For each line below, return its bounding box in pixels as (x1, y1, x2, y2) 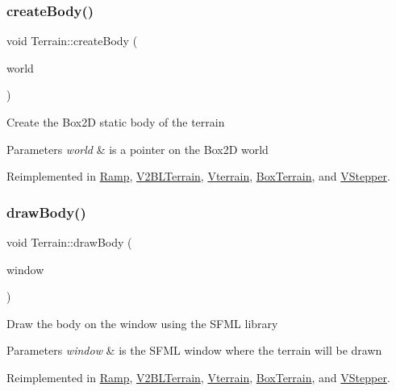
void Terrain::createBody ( (6, 32, 138, 49)
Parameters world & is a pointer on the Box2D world (6, 140, 269, 157)
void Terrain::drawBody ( (6, 234, 132, 250)
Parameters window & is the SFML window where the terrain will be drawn (6, 342, 382, 359)
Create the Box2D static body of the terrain (6, 114, 225, 130)
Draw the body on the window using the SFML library (6, 314, 278, 331)
